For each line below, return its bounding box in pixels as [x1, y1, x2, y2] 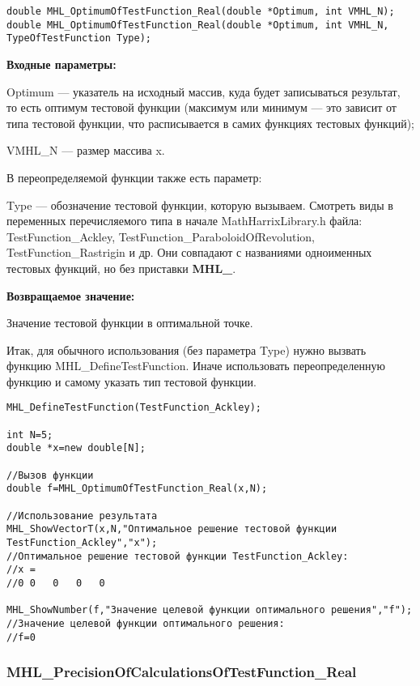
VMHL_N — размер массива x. [6, 142, 165, 159]
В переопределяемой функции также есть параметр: [6, 168, 262, 185]
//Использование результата [6, 509, 158, 522]
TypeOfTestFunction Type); [6, 32, 151, 45]
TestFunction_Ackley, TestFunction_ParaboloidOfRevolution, [6, 228, 315, 245]
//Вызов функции [6, 469, 94, 481]
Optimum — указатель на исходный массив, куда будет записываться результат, [6, 83, 401, 100]
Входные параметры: [6, 55, 117, 72]
